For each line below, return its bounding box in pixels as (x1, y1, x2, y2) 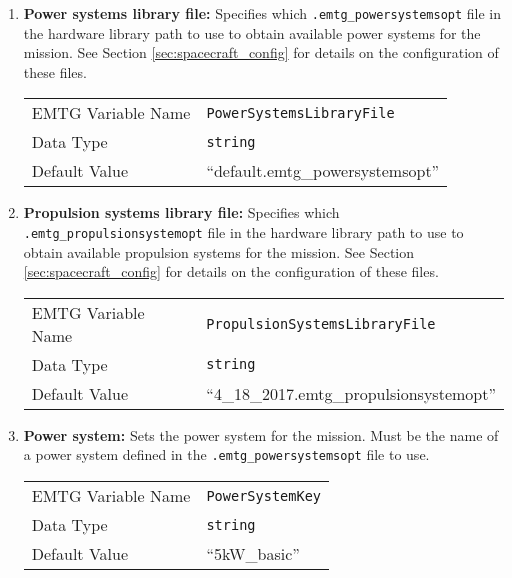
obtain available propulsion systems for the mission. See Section (23, 241, 415, 262)
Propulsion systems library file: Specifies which (23, 202, 340, 223)
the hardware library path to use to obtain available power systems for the (23, 22, 481, 43)
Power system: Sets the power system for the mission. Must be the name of (23, 424, 499, 445)
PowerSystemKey (206, 487, 321, 504)
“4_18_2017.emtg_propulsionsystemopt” (206, 381, 496, 405)
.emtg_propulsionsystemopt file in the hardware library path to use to (23, 222, 464, 243)
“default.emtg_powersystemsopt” (206, 159, 440, 183)
